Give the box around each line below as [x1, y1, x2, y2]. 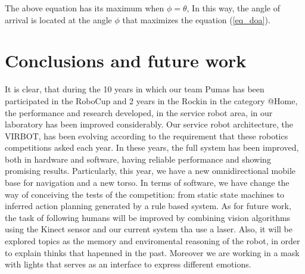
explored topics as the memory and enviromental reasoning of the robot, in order [5, 235, 300, 247]
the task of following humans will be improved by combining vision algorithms [5, 211, 291, 223]
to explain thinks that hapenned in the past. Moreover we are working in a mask [5, 246, 300, 259]
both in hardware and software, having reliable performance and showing [5, 152, 271, 165]
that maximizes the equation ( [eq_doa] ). [122, 13, 270, 26]
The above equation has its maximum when [5, 2, 164, 14]
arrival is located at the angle [5, 13, 112, 26]
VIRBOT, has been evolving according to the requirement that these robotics [5, 129, 288, 142]
